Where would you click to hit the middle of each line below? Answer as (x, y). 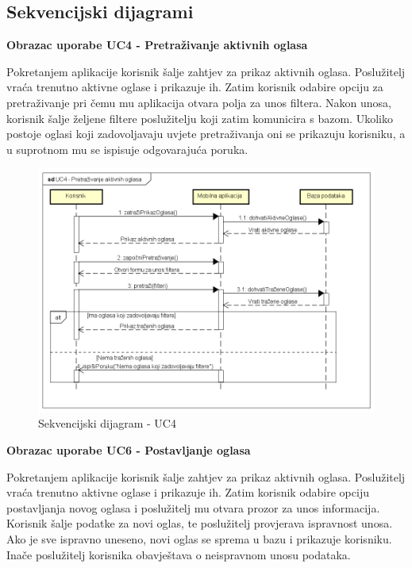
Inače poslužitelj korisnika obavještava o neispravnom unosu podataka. (179, 554)
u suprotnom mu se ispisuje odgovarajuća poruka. (127, 149)
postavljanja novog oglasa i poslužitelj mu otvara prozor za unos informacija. (193, 507)
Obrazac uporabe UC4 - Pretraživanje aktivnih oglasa (157, 45)
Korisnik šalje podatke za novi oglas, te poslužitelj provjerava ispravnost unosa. (200, 523)
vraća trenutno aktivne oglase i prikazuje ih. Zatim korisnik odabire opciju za (195, 87)
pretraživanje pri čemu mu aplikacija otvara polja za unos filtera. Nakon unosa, (199, 102)
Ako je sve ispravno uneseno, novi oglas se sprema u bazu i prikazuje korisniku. (199, 538)
